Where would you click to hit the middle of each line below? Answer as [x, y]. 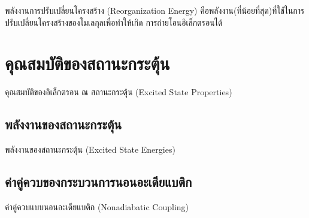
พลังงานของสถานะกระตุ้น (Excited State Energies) [90, 149]
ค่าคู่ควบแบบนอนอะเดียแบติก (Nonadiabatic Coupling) [97, 206]
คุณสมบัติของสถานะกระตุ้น [87, 63]
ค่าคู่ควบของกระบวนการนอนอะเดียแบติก [99, 182]
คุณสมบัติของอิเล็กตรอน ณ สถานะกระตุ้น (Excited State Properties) [119, 92]
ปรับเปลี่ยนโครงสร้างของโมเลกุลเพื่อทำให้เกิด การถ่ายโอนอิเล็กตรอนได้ [114, 22]
